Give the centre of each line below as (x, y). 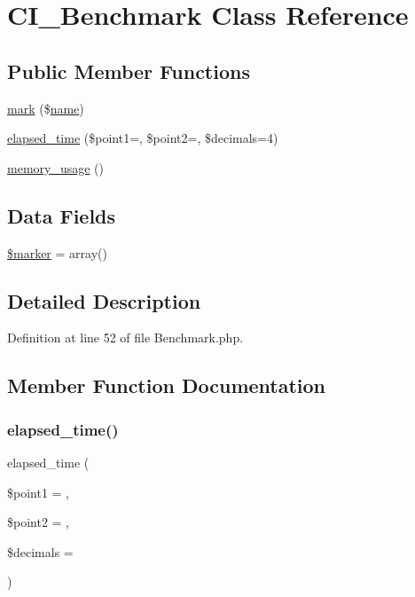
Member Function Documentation (167, 385)
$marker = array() (57, 252)
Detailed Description (104, 300)
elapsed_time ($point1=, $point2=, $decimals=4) (143, 138)
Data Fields (62, 215)
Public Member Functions (129, 71)
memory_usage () (55, 167)
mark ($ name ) (46, 108)
